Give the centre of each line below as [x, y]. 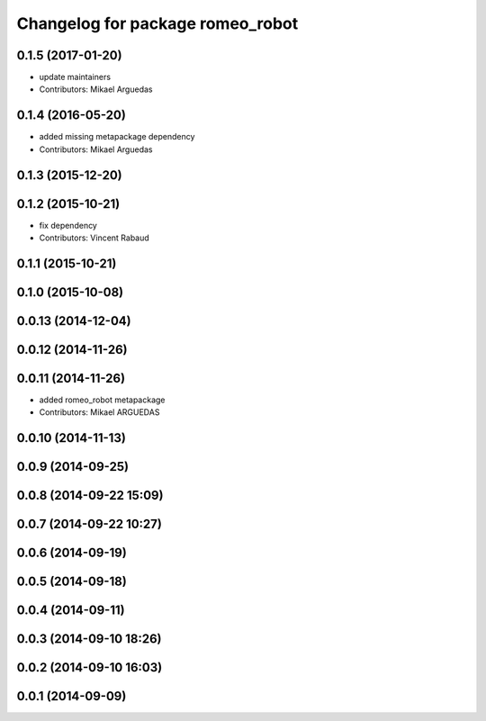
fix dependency [68, 225]
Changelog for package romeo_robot [157, 23]
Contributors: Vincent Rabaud [94, 238]
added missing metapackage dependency [117, 137]
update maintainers [75, 77]
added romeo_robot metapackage [102, 400]
